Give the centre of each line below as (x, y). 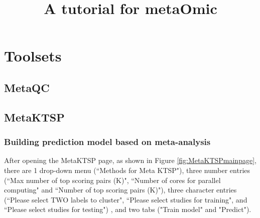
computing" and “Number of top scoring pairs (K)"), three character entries (120, 190)
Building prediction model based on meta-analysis (107, 142)
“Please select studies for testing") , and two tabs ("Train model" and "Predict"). (128, 209)
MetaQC (27, 87)
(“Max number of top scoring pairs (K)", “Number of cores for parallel (112, 180)
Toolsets (33, 56)
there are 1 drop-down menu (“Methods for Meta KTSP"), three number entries (127, 170)
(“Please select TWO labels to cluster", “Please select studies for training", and (126, 199)
